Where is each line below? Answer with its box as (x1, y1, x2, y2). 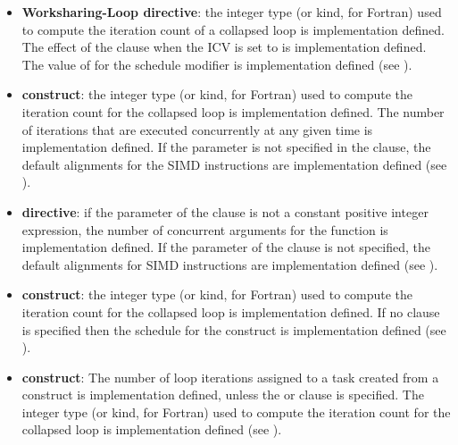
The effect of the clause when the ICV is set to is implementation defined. (21, 38, 427, 56)
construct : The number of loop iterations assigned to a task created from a (21, 367, 439, 386)
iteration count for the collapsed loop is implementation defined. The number (21, 102, 445, 121)
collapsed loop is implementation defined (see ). (21, 420, 282, 439)
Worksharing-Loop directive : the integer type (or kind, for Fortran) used (21, 3, 442, 21)
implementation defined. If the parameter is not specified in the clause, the (21, 138, 431, 156)
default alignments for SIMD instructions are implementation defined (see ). (21, 255, 438, 273)
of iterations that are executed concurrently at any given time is (21, 120, 373, 139)
